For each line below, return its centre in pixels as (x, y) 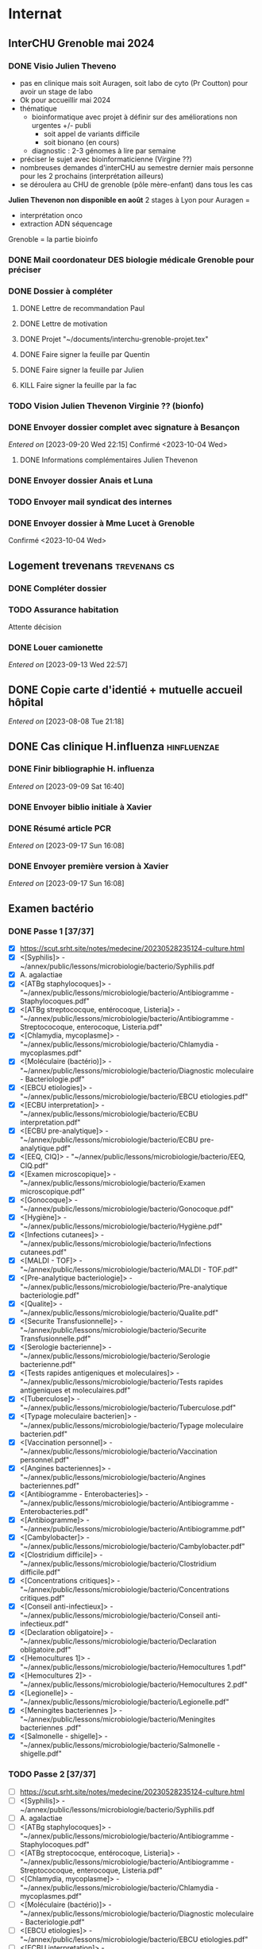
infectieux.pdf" (44, 1624)
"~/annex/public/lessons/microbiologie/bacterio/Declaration (118, 1641)
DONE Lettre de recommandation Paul (82, 309)
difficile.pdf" (40, 1572)
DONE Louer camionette (56, 647)
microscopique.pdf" (52, 1191)
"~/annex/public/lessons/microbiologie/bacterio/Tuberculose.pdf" (128, 1407)
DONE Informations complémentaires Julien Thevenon (109, 460)
